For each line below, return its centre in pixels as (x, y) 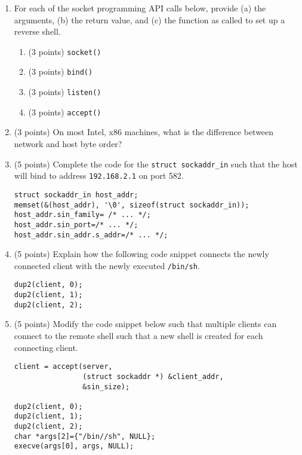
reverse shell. (37, 31)
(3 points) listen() (65, 92)
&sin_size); (106, 387)
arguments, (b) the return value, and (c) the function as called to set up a (150, 19)
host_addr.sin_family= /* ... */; (82, 215)
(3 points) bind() (61, 71)
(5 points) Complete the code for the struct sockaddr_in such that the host (156, 164)
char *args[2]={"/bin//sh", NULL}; (85, 436)
